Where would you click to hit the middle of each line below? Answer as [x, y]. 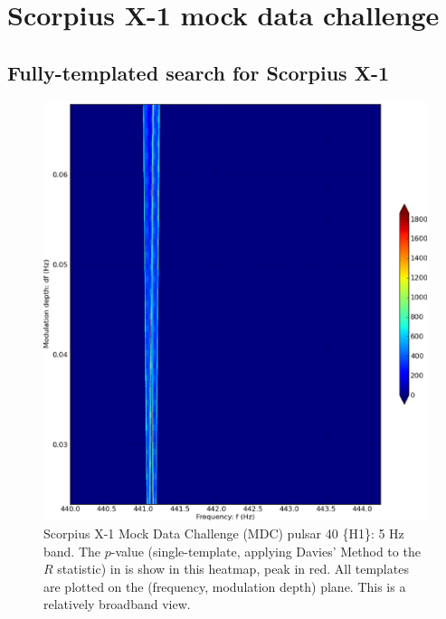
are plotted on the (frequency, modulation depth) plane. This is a [225, 586]
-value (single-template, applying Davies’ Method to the [266, 551]
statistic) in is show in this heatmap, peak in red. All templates [233, 569]
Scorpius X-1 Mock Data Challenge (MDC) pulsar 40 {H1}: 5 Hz [224, 533]
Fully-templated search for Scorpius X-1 [199, 72]
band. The [72, 551]
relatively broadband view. [117, 604]
